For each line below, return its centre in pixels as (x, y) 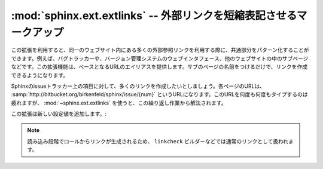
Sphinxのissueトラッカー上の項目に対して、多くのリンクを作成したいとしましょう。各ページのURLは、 (138, 86)
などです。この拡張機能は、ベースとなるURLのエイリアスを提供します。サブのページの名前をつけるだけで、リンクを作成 (159, 67)
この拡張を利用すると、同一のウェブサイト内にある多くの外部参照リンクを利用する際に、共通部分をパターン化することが (160, 50)
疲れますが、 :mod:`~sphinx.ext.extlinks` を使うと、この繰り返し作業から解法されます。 (119, 103)
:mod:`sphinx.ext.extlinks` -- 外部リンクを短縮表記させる (154, 16)
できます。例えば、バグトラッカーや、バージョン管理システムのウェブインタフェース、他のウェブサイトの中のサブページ (160, 58)
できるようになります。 (40, 75)
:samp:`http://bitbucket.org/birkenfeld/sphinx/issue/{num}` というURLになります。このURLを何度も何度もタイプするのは (159, 94)
